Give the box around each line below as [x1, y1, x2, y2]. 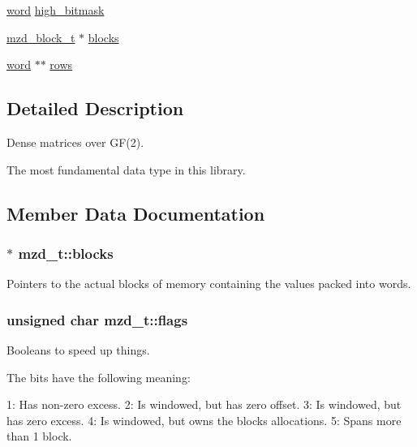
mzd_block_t [6, 28, 75, 45]
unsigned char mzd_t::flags [6, 309, 188, 329]
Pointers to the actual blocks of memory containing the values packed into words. [6, 275, 411, 292]
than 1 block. [6, 428, 72, 445]
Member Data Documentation [6, 200, 265, 226]
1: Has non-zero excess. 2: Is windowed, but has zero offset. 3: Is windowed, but [6, 396, 402, 413]
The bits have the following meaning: [6, 368, 191, 385]
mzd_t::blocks [18, 243, 114, 263]
